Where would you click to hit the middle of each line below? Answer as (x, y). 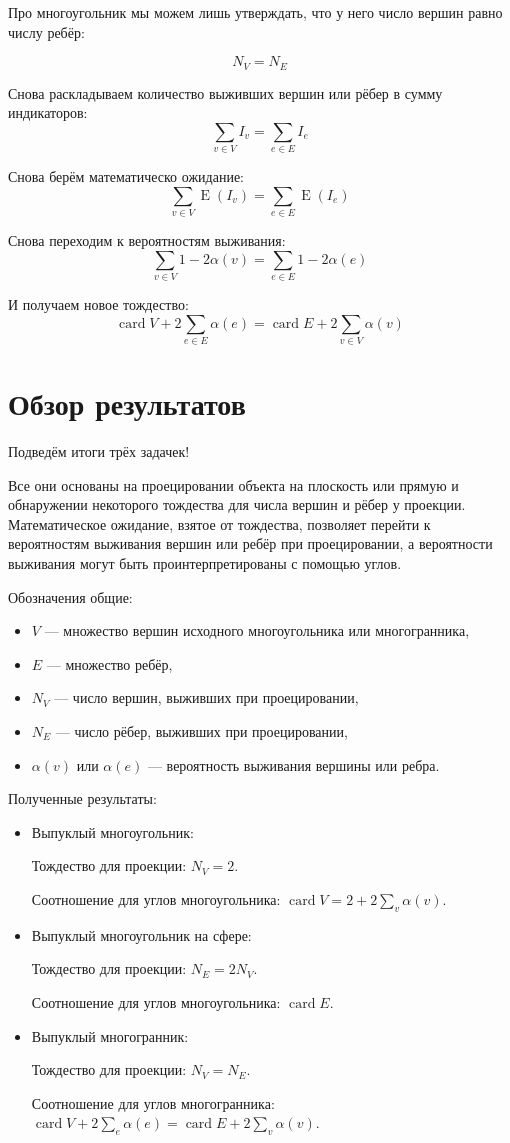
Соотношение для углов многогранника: (153, 1102)
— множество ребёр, (109, 663)
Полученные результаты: (82, 798)
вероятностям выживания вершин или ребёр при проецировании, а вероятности (250, 543)
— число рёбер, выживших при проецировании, (201, 730)
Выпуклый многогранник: (110, 1035)
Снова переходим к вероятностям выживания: (147, 240)
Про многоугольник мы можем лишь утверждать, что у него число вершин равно (255, 12)
